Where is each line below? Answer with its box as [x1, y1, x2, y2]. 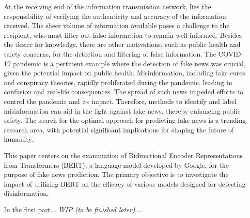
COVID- [218, 48, 244, 58]
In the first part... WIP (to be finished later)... [4, 204, 141, 214]
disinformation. [4, 188, 49, 198]
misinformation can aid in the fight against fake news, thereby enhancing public [4, 105, 241, 116]
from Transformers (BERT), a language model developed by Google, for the [4, 160, 229, 170]
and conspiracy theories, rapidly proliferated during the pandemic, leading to [4, 77, 233, 87]
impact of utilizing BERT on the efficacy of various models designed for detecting [4, 178, 246, 189]
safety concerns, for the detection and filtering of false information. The [4, 48, 216, 58]
